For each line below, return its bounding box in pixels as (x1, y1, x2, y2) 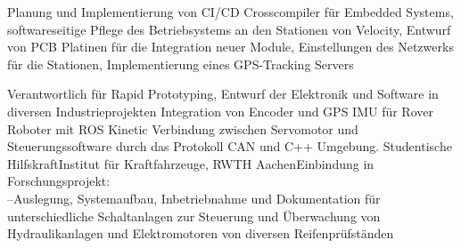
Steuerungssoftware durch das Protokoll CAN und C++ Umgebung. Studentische (7, 137, 452, 156)
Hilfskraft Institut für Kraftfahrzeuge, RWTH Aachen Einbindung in (7, 154, 375, 172)
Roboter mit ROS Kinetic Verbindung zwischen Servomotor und (7, 119, 358, 138)
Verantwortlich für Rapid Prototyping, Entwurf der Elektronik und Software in (7, 84, 439, 103)
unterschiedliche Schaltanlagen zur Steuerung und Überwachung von (7, 206, 381, 225)
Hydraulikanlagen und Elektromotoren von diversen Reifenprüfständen (7, 224, 394, 243)
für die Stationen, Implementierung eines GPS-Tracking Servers (7, 54, 354, 73)
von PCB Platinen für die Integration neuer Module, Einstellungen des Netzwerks (7, 37, 454, 56)
